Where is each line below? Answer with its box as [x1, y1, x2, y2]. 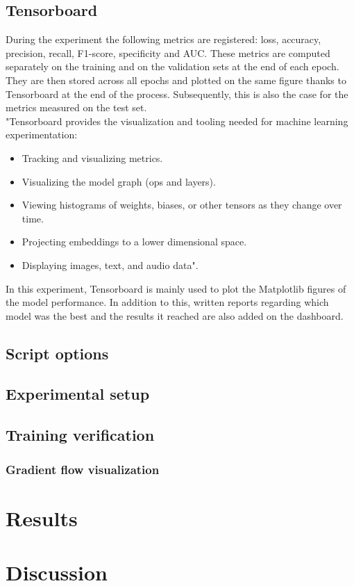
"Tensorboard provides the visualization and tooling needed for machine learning [6, 113, 348, 128]
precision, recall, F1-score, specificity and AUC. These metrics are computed [6, 45, 330, 60]
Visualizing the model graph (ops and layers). [22, 174, 216, 188]
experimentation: [6, 127, 78, 142]
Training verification [6, 424, 155, 446]
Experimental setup [6, 383, 150, 405]
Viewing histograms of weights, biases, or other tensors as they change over [22, 197, 342, 212]
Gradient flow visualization [6, 460, 160, 478]
